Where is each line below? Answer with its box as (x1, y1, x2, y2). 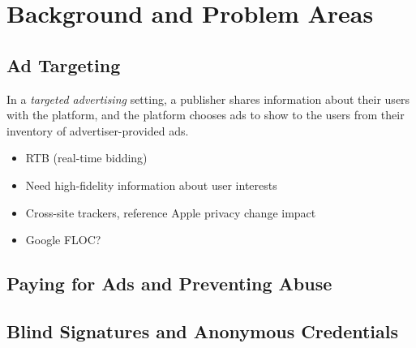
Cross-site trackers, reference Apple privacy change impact (25, 204, 316, 221)
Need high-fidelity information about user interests (25, 176, 277, 193)
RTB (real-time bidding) (25, 149, 148, 166)
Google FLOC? (25, 231, 101, 248)
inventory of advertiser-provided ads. (6, 122, 189, 139)
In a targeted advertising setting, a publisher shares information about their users (6, 90, 410, 107)
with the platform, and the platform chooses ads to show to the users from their (6, 106, 405, 123)
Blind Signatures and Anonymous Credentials (6, 318, 399, 343)
